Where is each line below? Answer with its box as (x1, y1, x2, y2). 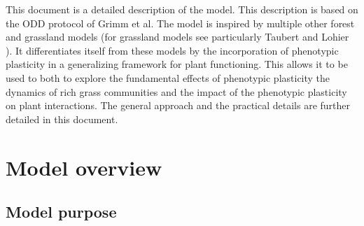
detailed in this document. (6, 111, 118, 126)
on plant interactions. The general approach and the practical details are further (6, 98, 351, 113)
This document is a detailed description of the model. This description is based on (6, 2, 358, 16)
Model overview (6, 153, 162, 181)
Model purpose (6, 201, 117, 223)
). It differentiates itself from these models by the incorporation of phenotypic (6, 43, 339, 57)
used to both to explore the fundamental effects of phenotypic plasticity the (6, 70, 330, 85)
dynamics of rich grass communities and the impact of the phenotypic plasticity (6, 84, 347, 99)
